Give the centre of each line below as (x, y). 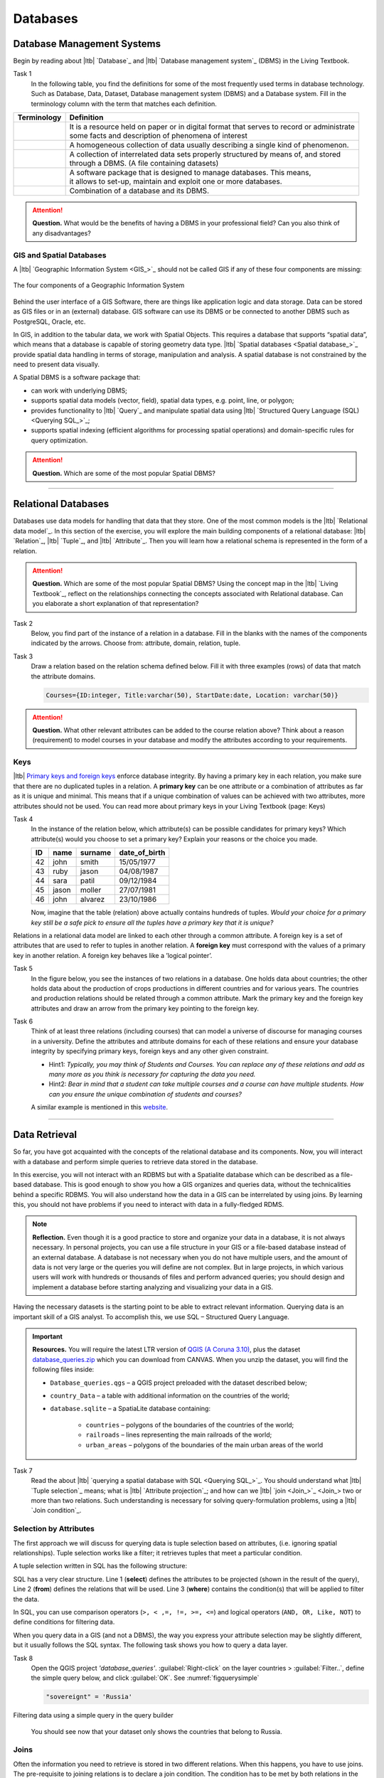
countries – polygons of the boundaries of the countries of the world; (190, 1425)
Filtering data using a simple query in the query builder (93, 1715)
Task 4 (23, 819)
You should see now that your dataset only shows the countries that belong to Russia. (156, 1731)
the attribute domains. (63, 676)
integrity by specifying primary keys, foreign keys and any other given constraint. (150, 1051)
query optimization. (59, 440)
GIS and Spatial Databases (60, 255)
